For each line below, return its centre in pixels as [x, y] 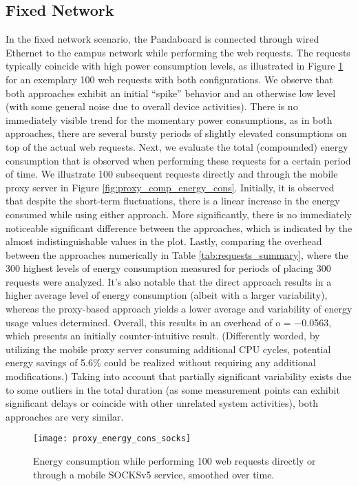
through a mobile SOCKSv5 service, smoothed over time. [154, 474]
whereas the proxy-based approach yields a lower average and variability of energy [179, 309]
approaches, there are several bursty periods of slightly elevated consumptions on [176, 133]
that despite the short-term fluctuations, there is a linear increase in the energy [173, 201]
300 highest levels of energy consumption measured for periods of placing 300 [168, 268]
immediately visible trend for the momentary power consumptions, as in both [169, 119]
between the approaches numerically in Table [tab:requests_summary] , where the [177, 254]
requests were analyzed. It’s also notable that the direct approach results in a [169, 281]
